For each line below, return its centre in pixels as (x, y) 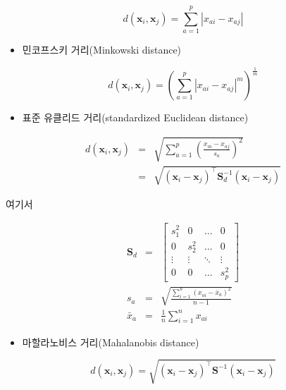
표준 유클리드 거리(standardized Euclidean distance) (135, 117)
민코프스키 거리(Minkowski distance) (102, 50)
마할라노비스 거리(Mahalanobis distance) (111, 342)
